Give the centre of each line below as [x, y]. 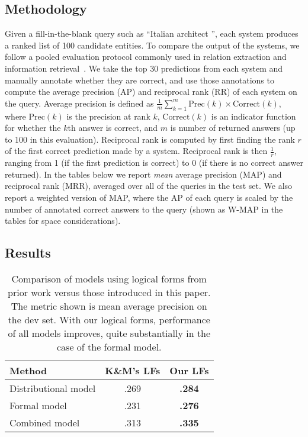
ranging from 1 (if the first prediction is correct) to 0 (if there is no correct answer [154, 163]
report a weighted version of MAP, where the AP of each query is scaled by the [149, 197]
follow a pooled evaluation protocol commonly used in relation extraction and [146, 57]
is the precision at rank [108, 116]
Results [28, 253]
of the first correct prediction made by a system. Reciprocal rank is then [136, 151]
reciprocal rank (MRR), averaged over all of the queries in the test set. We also [149, 186]
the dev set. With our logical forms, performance [109, 319]
